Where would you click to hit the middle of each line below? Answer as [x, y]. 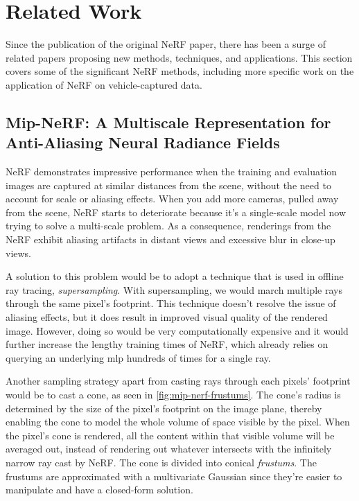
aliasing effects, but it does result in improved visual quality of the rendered [167, 317]
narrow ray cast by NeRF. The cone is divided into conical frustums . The [161, 462]
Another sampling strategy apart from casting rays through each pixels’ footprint [178, 381]
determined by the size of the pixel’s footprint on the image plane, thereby [164, 408]
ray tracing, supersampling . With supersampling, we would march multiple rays [174, 289]
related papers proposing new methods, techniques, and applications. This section [179, 57]
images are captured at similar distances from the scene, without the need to [168, 185]
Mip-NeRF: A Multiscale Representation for [168, 122]
